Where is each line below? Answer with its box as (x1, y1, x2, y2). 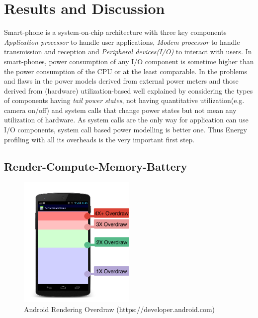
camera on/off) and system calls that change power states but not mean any (4, 105, 237, 115)
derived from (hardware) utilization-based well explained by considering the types (4, 85, 253, 96)
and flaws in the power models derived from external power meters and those (4, 76, 239, 86)
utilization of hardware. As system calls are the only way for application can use (4, 114, 249, 125)
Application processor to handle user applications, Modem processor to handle (4, 36, 240, 47)
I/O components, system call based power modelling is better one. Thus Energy (4, 124, 247, 135)
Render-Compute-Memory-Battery (4, 158, 187, 174)
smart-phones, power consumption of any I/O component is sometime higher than (4, 56, 254, 66)
